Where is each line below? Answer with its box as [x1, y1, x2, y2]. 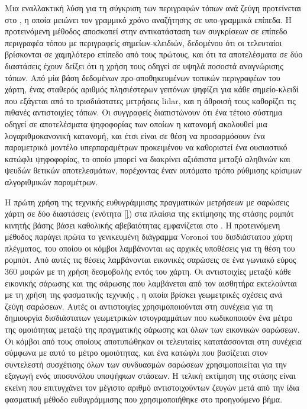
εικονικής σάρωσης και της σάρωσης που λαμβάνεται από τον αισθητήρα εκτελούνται [5, 276, 298, 289]
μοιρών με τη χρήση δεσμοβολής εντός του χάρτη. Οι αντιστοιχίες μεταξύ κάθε [20, 265, 292, 278]
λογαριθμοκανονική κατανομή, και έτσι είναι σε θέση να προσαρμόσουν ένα [5, 129, 265, 141]
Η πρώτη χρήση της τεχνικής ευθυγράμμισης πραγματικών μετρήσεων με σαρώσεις [5, 195, 289, 208]
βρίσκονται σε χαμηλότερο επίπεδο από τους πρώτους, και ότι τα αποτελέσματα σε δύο [5, 48, 303, 60]
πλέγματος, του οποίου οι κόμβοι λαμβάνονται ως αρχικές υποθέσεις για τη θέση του [5, 241, 295, 254]
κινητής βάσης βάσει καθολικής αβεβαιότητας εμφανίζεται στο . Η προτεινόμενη [5, 218, 280, 231]
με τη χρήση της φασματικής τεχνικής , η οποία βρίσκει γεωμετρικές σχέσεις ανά [5, 288, 283, 301]
